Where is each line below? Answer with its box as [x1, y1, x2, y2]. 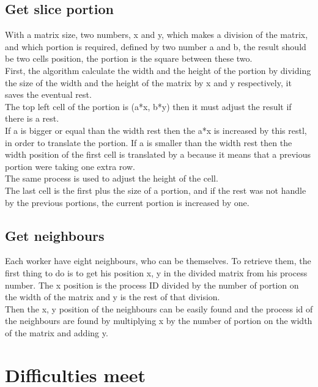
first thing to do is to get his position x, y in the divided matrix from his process [5, 266, 308, 279]
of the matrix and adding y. [5, 326, 108, 339]
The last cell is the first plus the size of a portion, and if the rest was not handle [5, 183, 306, 196]
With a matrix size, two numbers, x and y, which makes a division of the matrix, [5, 28, 308, 41]
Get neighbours [5, 226, 105, 245]
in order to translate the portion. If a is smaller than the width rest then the [5, 136, 292, 149]
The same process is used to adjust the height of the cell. [5, 172, 218, 185]
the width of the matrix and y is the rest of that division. [5, 290, 220, 303]
